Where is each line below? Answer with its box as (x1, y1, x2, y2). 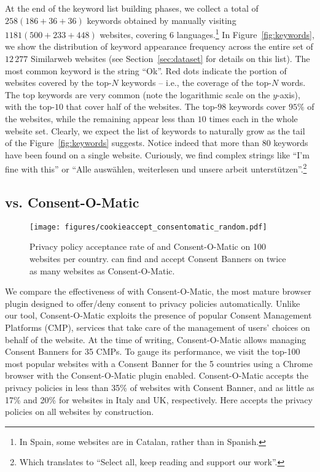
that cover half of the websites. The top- (66, 100, 218, 113)
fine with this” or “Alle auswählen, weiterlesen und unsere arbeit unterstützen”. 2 (5, 161, 307, 176)
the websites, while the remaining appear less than (5, 112, 195, 125)
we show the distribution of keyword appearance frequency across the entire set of (5, 40, 313, 53)
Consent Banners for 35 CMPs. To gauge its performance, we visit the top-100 (5, 345, 300, 358)
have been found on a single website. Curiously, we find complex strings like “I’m (5, 148, 310, 161)
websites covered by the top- (5, 76, 112, 89)
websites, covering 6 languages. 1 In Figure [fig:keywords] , (100, 26, 314, 41)
